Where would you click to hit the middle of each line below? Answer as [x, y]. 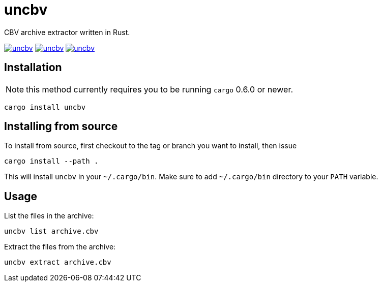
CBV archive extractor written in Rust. [67, 32]
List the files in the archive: [49, 216]
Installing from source [61, 126]
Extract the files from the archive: [60, 247]
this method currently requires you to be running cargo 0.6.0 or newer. [160, 89]
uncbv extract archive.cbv [58, 262]
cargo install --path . [51, 161]
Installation [33, 68]
